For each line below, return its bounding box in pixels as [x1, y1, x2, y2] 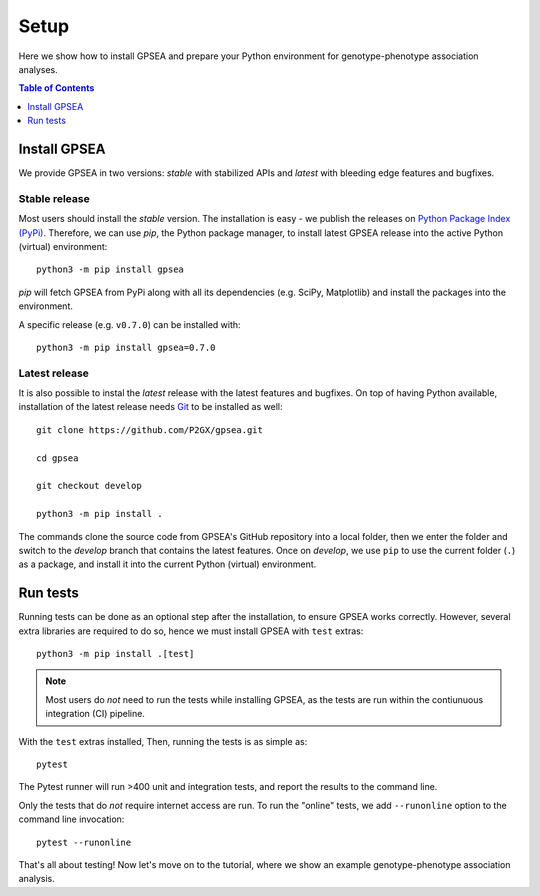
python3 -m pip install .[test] [36, 648, 195, 660]
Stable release [18, 191, 90, 205]
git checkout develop [36, 480, 142, 492]
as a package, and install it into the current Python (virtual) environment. [18, 558, 317, 570]
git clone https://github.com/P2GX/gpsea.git [36, 424, 264, 435]
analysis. [18, 873, 55, 885]
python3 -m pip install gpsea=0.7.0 [36, 341, 216, 353]
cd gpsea [36, 452, 79, 464]
